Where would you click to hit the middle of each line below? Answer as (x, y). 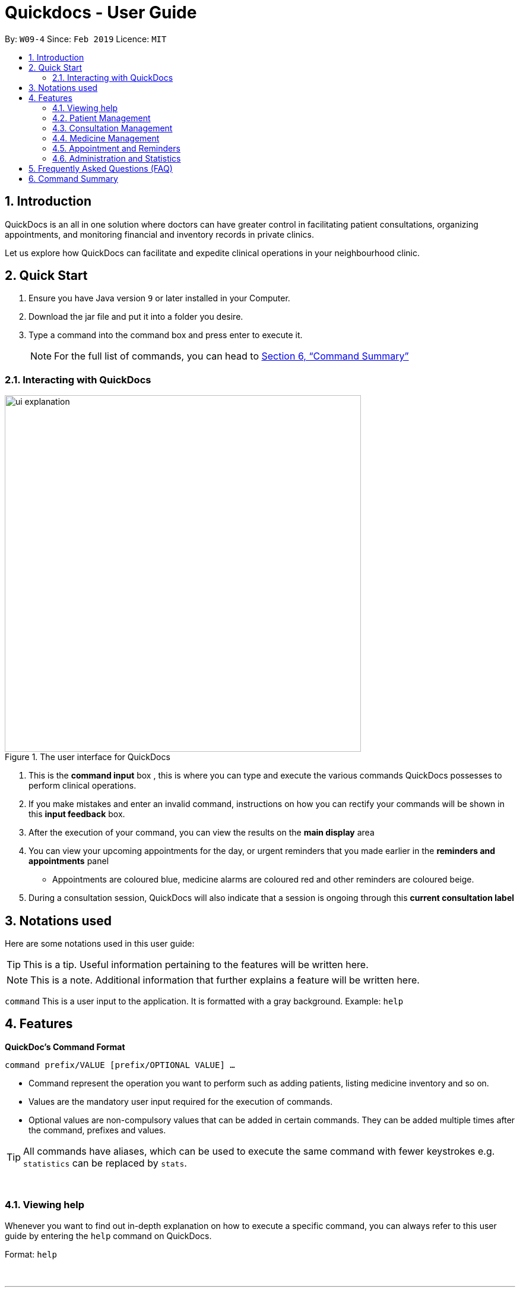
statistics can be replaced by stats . (105, 1163)
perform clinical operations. (83, 786)
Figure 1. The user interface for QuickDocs (88, 757)
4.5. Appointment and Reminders (116, 148)
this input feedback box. (77, 814)
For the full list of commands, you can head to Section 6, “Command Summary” (232, 356)
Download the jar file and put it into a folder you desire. (136, 317)
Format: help (31, 1254)
